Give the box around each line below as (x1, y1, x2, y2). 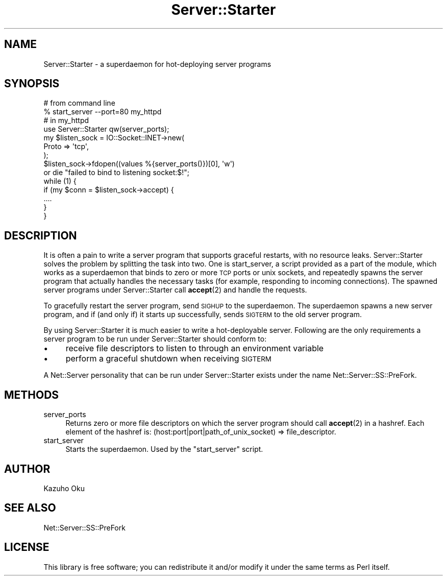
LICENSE (4, 541, 49, 554)
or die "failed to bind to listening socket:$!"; (43, 168, 190, 177)
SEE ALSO (4, 501, 56, 515)
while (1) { (43, 177, 77, 186)
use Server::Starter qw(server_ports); (43, 125, 169, 134)
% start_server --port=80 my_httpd (43, 107, 162, 116)
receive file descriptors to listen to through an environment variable (65, 343, 324, 354)
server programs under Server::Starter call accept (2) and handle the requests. (43, 285, 307, 295)
